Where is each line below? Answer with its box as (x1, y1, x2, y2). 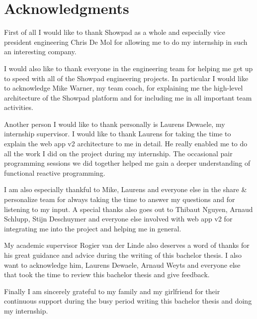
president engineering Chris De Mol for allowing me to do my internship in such (4, 36, 248, 47)
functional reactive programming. (4, 167, 105, 178)
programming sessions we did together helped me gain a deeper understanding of (4, 158, 251, 168)
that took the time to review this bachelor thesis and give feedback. (4, 269, 210, 280)
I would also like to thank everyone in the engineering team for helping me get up (4, 63, 253, 73)
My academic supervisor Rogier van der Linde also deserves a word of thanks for (4, 240, 250, 250)
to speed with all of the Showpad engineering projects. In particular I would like (4, 73, 249, 83)
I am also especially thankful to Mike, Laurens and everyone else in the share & (4, 184, 247, 195)
